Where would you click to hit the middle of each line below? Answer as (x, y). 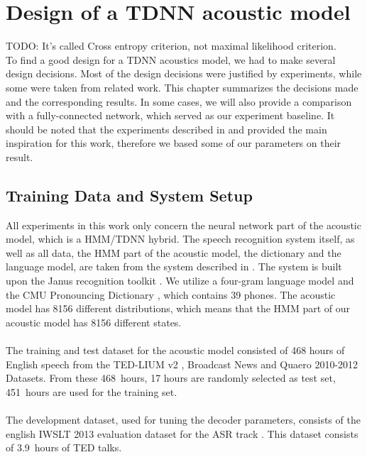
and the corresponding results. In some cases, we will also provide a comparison (179, 101)
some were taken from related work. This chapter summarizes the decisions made (182, 87)
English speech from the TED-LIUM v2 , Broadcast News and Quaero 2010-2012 (182, 364)
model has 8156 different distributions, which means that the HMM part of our (178, 308)
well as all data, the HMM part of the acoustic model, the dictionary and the (174, 252)
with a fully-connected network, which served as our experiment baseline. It (170, 115)
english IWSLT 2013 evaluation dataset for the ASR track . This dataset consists (182, 433)
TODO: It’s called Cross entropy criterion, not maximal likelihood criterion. (171, 46)
